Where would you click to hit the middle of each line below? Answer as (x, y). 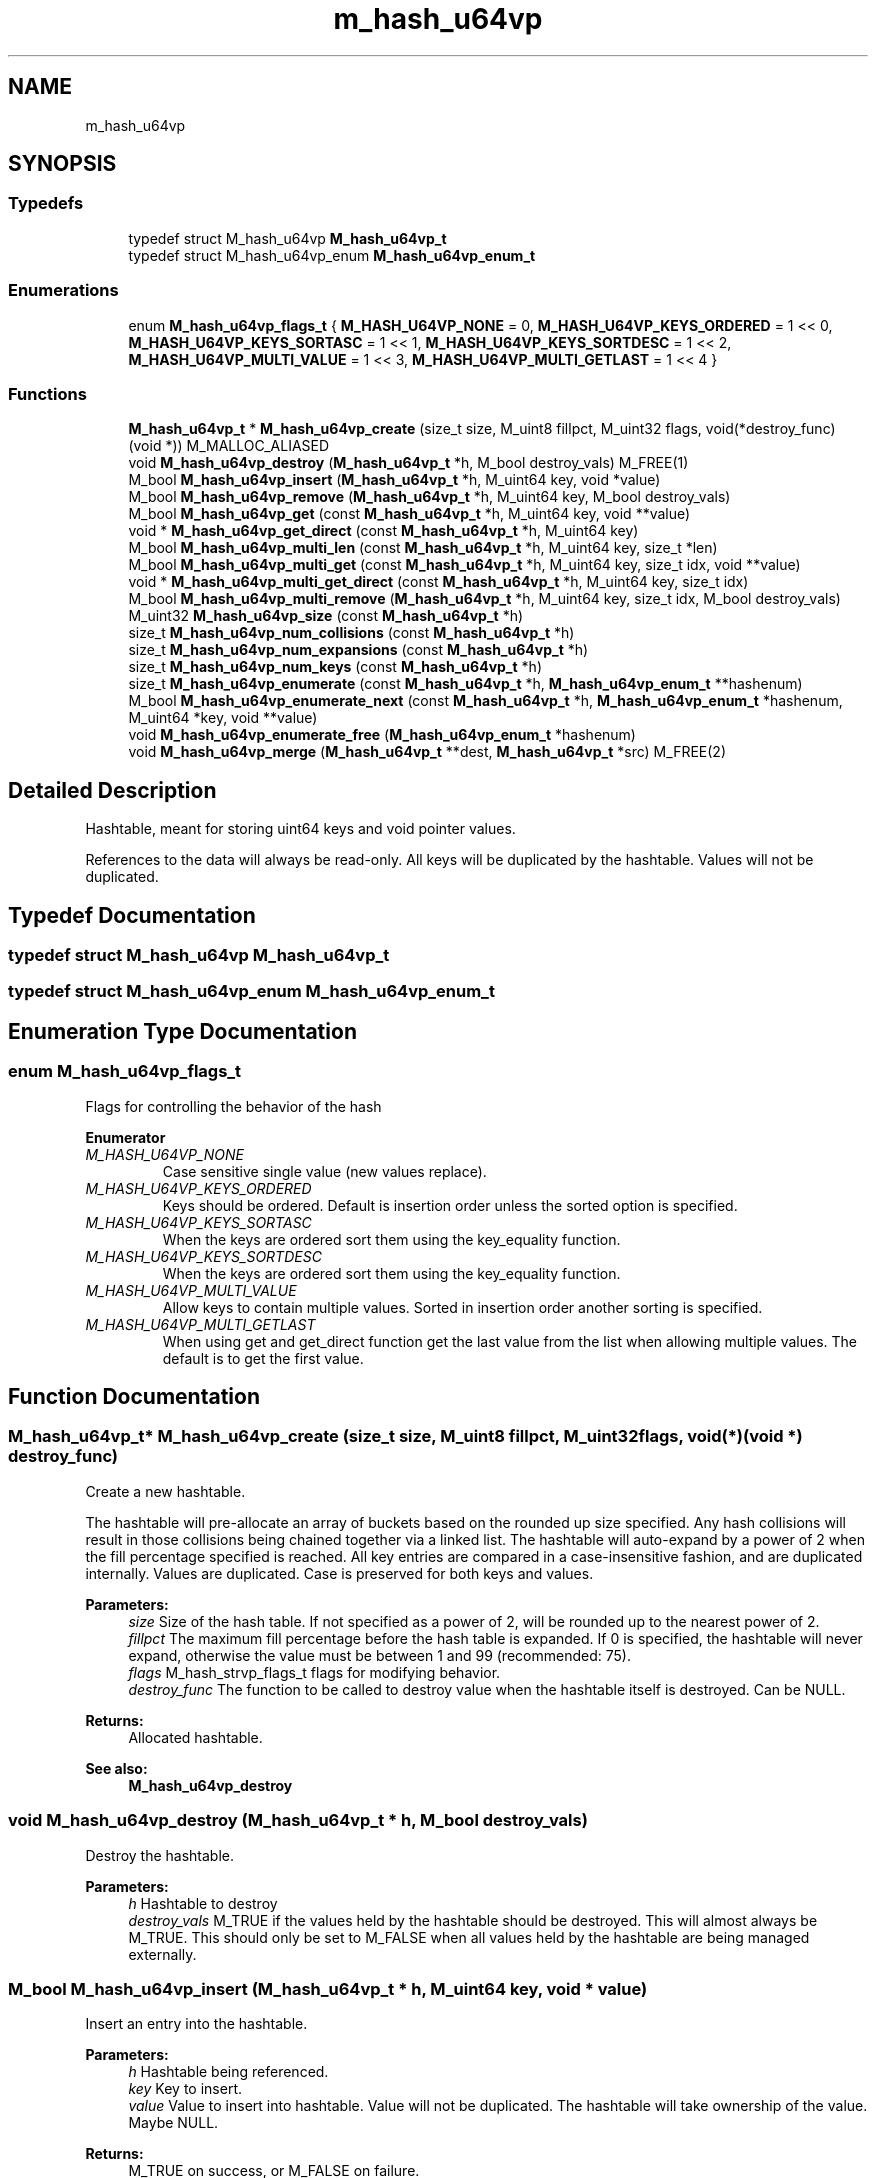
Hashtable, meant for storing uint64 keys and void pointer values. (300, 829)
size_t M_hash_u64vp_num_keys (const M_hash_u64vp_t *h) (335, 667)
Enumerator (125, 1137)
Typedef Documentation (132, 915)
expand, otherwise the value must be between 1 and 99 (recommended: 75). (379, 1655)
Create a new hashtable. (165, 1491)
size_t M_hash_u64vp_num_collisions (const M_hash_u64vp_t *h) (351, 633)
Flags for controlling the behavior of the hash (233, 1106)
